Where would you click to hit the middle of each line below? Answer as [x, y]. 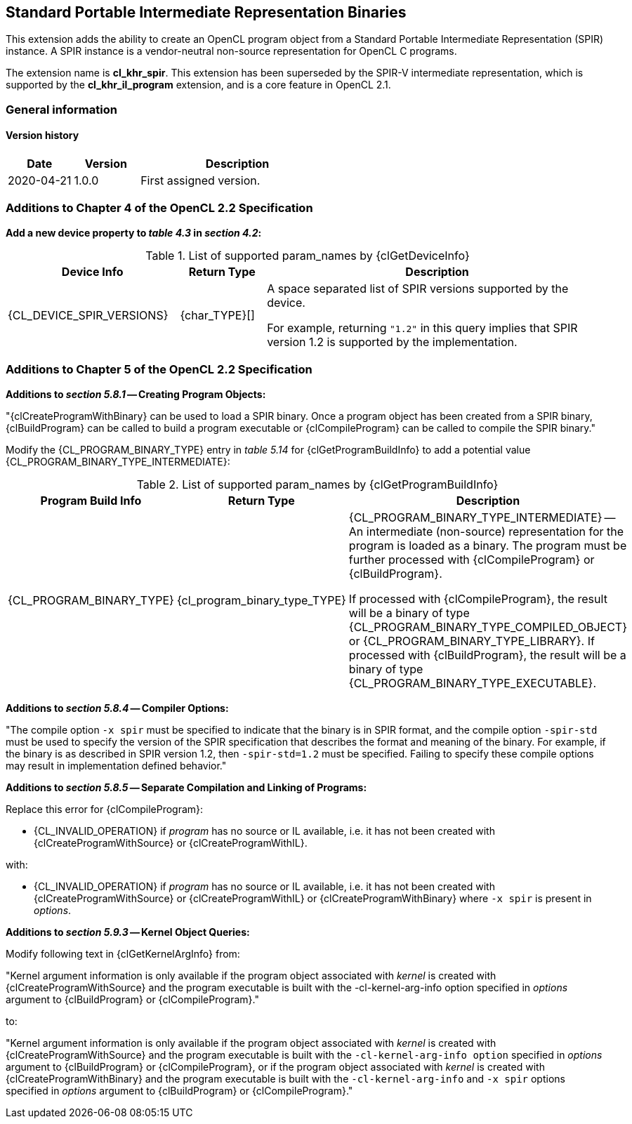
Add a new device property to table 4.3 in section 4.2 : [134, 232]
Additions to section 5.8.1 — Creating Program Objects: [136, 394]
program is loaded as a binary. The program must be [488, 545]
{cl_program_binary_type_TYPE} [261, 600]
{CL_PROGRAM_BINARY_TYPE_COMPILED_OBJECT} [488, 627]
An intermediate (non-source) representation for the [486, 531]
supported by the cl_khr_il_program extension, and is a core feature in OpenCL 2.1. [198, 85]
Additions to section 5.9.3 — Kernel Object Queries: [128, 932]
